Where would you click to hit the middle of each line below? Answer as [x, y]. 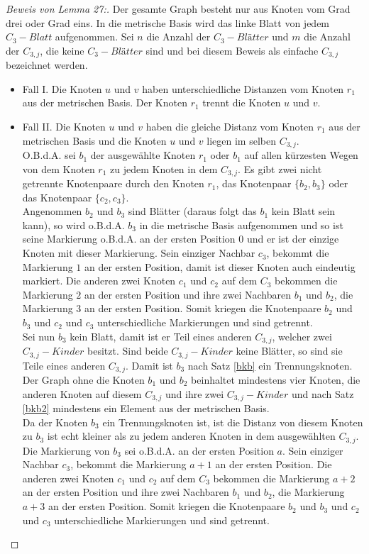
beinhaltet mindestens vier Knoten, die [276, 380]
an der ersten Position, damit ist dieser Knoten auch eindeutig [220, 266]
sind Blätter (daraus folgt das [192, 211]
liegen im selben [241, 140]
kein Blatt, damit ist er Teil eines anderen [161, 336]
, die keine [62, 50]
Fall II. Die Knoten [64, 127]
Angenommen [52, 211]
